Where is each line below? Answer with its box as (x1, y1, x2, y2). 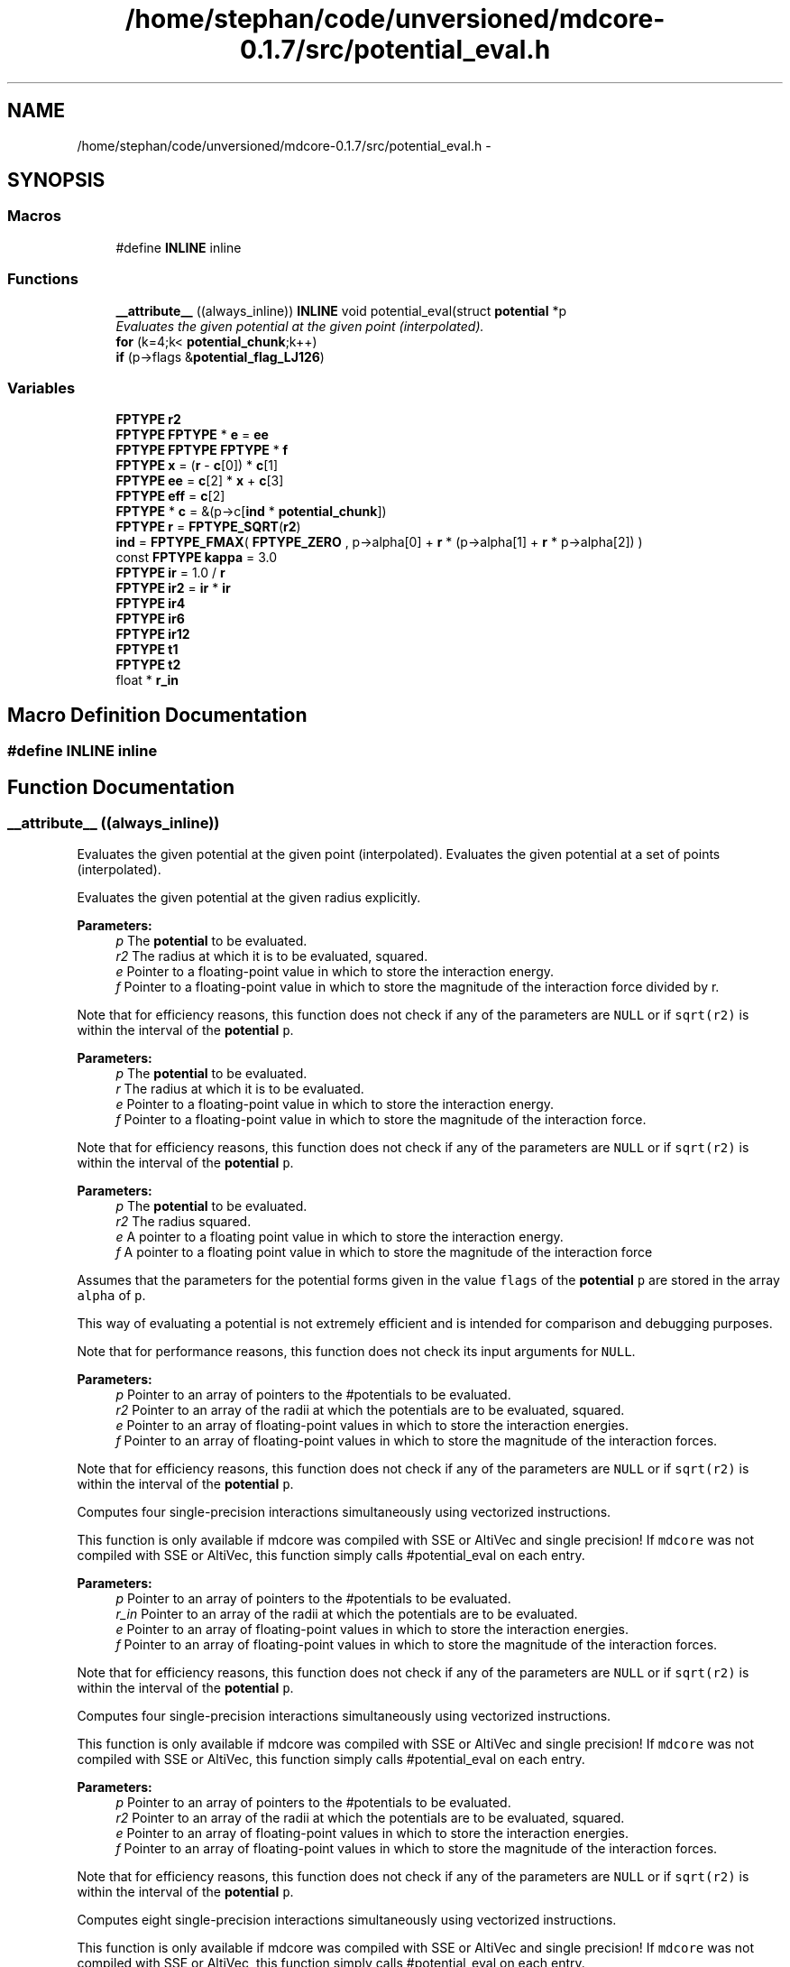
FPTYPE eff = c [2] (115, 488, 225, 504)
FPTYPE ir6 (115, 611, 185, 627)
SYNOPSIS (7, 169, 106, 192)
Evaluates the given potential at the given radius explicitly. (77, 890, 421, 906)
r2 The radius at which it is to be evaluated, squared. (115, 948, 428, 965)
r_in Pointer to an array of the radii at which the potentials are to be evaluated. (115, 1606, 578, 1622)
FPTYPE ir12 (115, 626, 190, 642)
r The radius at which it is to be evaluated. (115, 1081, 364, 1097)
